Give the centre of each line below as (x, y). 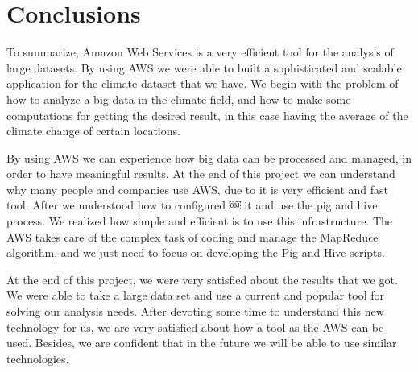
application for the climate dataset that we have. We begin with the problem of (203, 83)
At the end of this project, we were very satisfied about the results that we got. (202, 279)
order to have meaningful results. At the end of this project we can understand (201, 174)
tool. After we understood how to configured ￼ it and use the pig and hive (192, 205)
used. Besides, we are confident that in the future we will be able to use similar (202, 343)
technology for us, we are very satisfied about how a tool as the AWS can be (195, 327)
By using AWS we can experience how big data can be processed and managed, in (209, 157)
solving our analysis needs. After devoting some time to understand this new (195, 311)
